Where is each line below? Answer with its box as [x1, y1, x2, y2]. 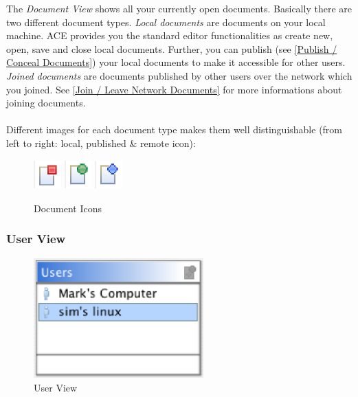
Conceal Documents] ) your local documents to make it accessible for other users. [6, 55, 346, 69]
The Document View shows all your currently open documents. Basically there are [6, 1, 352, 15]
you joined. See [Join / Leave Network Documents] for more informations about [6, 82, 342, 96]
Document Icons [34, 201, 102, 215]
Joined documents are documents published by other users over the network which [6, 68, 353, 82]
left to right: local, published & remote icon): [6, 135, 196, 150]
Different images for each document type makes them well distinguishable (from [6, 122, 343, 137]
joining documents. [6, 95, 86, 110]
